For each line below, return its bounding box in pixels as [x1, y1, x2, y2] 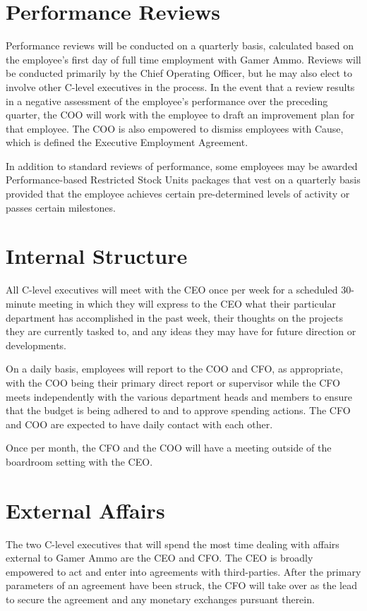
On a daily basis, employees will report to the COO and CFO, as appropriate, [6, 361, 343, 376]
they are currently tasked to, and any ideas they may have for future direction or [6, 324, 356, 339]
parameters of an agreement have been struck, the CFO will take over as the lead [6, 578, 357, 593]
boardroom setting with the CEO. [6, 454, 153, 468]
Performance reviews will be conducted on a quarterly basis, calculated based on [6, 38, 354, 53]
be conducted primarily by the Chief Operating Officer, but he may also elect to [6, 66, 353, 80]
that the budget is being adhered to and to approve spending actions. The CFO [6, 403, 351, 418]
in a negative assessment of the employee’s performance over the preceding [6, 93, 328, 108]
